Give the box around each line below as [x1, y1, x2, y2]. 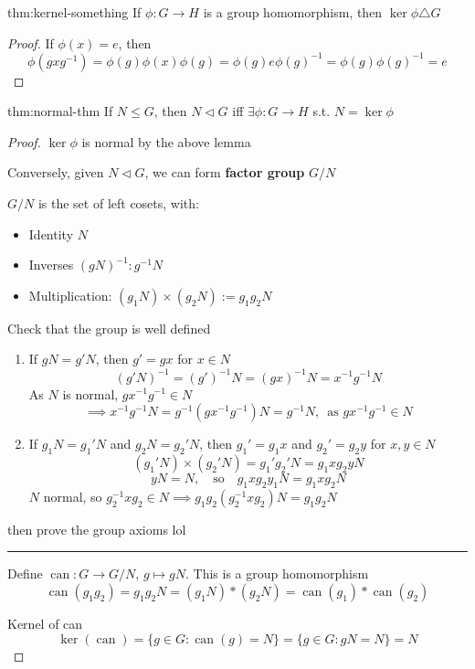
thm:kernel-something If [7, 3, 142, 21]
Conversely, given [7, 163, 104, 182]
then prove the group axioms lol [7, 519, 186, 538]
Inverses [28, 255, 74, 274]
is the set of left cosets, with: [37, 194, 199, 213]
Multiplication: [28, 285, 112, 304]
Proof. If [7, 33, 54, 52]
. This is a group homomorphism [185, 564, 369, 583]
